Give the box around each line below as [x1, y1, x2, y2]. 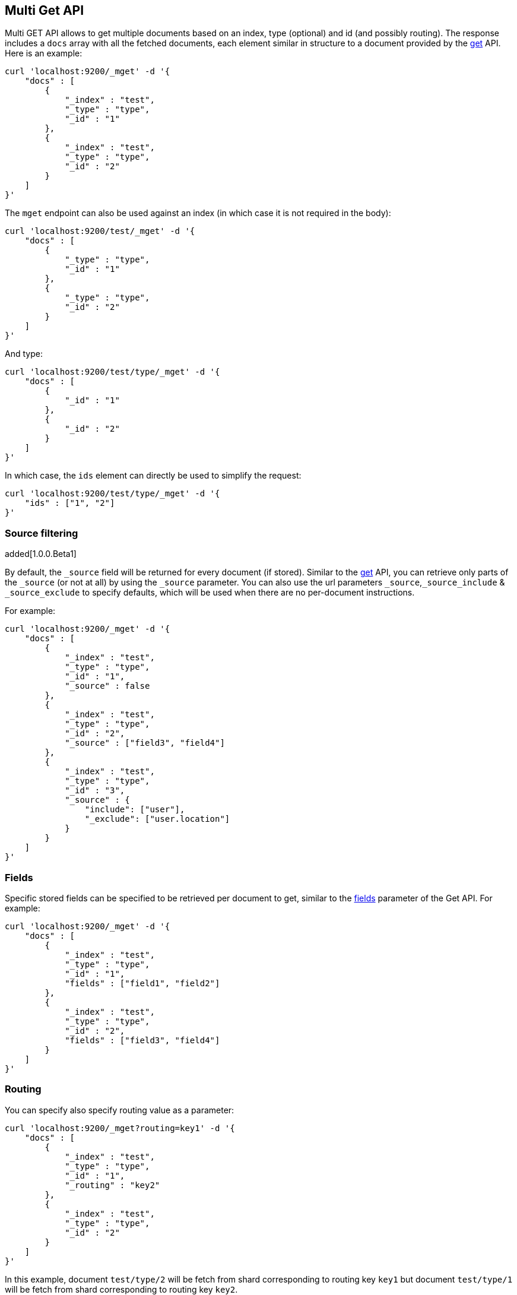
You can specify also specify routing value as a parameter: [5, 1104, 234, 1115]
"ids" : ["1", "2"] [24, 498, 115, 508]
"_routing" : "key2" [65, 1180, 160, 1190]
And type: [5, 349, 43, 359]
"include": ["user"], [84, 805, 185, 815]
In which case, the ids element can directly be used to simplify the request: [5, 470, 302, 481]
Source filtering [5, 527, 78, 539]
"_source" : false [65, 681, 150, 691]
